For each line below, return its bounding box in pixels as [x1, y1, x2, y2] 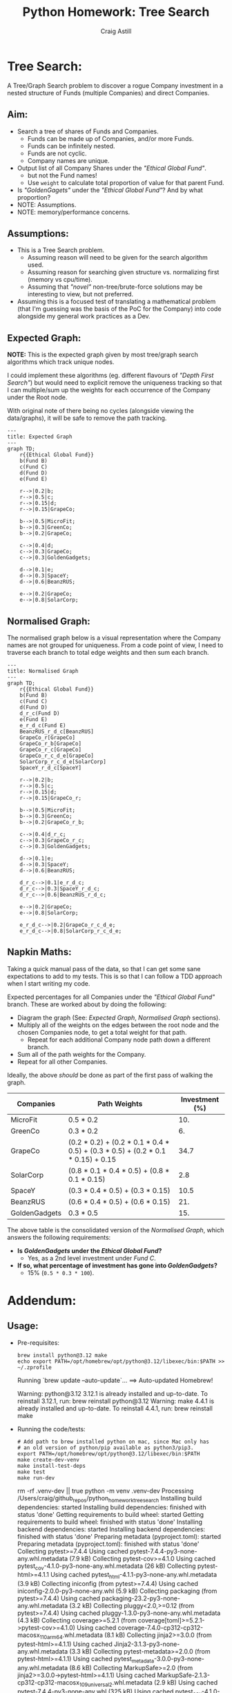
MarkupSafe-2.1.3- [157, 1671, 211, 1679]
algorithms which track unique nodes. [7, 358, 115, 366]
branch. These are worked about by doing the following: [7, 999, 167, 1008]
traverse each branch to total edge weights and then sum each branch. [7, 648, 209, 656]
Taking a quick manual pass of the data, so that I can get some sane [7, 964, 201, 973]
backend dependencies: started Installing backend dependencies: [17, 1524, 206, 1533]
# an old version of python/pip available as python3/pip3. [17, 1444, 194, 1451]
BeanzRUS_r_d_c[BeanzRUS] [19, 728, 95, 735]
